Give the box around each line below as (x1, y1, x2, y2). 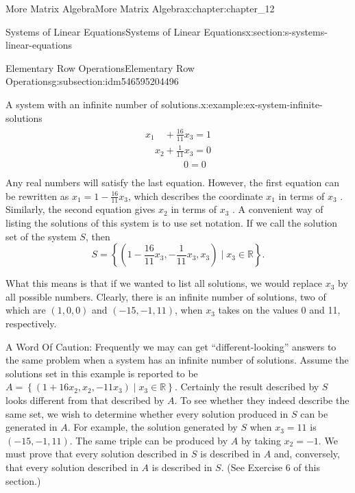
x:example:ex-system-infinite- (201, 97, 323, 111)
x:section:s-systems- (245, 24, 328, 38)
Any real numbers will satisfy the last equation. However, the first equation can (5, 175, 340, 189)
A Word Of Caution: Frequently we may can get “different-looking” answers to (5, 339, 336, 353)
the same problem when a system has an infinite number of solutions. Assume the (5, 353, 349, 367)
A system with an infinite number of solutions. (5, 97, 201, 111)
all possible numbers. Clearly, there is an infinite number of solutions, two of (5, 289, 326, 303)
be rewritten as (5, 188, 69, 203)
